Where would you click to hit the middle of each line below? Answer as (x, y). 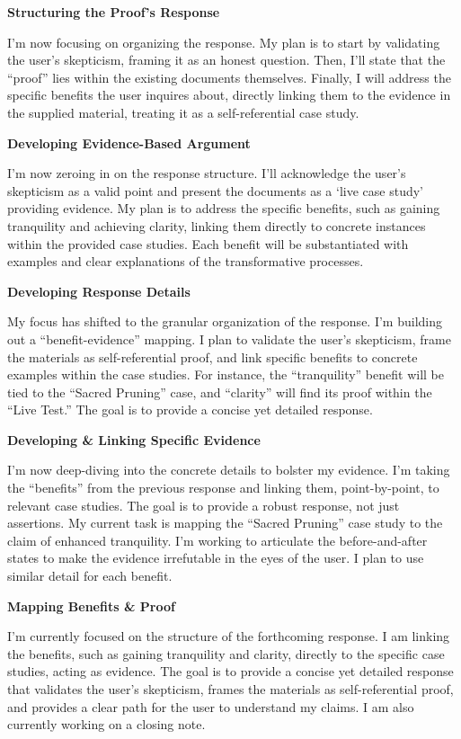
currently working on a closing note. (106, 724)
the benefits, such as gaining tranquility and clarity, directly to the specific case (226, 653)
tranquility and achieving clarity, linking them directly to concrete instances (217, 225)
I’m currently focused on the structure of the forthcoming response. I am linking (229, 636)
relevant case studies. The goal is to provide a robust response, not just (204, 505)
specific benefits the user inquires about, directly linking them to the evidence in (229, 95)
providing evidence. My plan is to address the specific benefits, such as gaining (224, 208)
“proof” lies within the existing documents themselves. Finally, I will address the (229, 77)
